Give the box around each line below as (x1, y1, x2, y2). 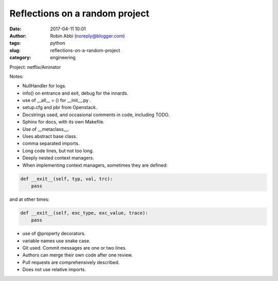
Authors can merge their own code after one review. (22, 252, 133, 258)
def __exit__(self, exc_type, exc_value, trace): (20, 210, 148, 216)
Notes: (9, 73, 24, 79)
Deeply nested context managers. (22, 155, 95, 161)
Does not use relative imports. (22, 267, 86, 273)
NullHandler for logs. (22, 83, 66, 89)
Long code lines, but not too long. (22, 147, 94, 154)
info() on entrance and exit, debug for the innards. (22, 90, 129, 96)
